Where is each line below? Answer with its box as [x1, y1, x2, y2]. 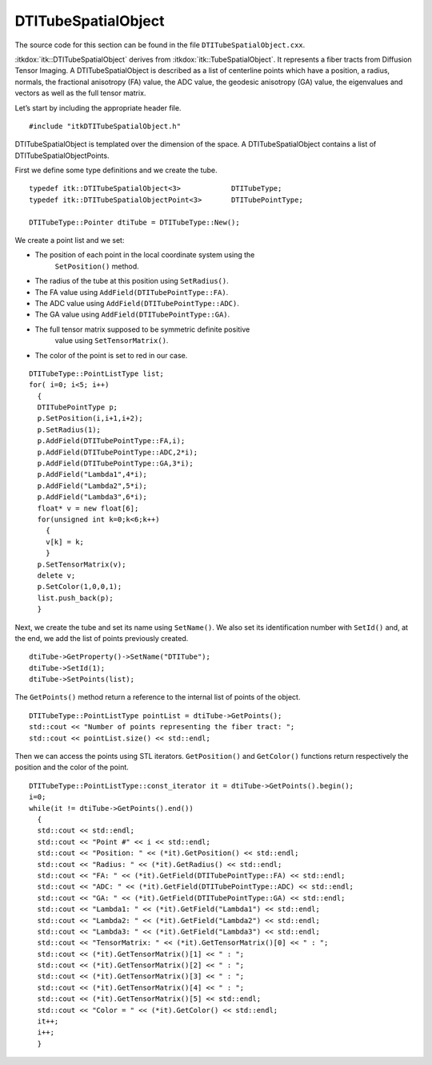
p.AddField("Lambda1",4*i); [37, 470, 148, 479]
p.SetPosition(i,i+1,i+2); [37, 413, 143, 423]
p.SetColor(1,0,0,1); [37, 582, 122, 591]
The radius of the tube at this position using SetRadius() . [34, 276, 230, 286]
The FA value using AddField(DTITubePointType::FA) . [34, 287, 229, 297]
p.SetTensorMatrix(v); [37, 559, 126, 569]
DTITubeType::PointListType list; [29, 369, 164, 378]
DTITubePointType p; [37, 403, 118, 412]
